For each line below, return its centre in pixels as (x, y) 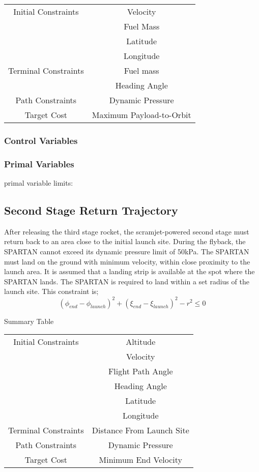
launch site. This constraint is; (51, 291)
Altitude (141, 342)
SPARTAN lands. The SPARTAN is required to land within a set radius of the (127, 281)
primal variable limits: (39, 183)
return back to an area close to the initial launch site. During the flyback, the (125, 241)
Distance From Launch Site (140, 430)
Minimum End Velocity (140, 460)
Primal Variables (39, 164)
